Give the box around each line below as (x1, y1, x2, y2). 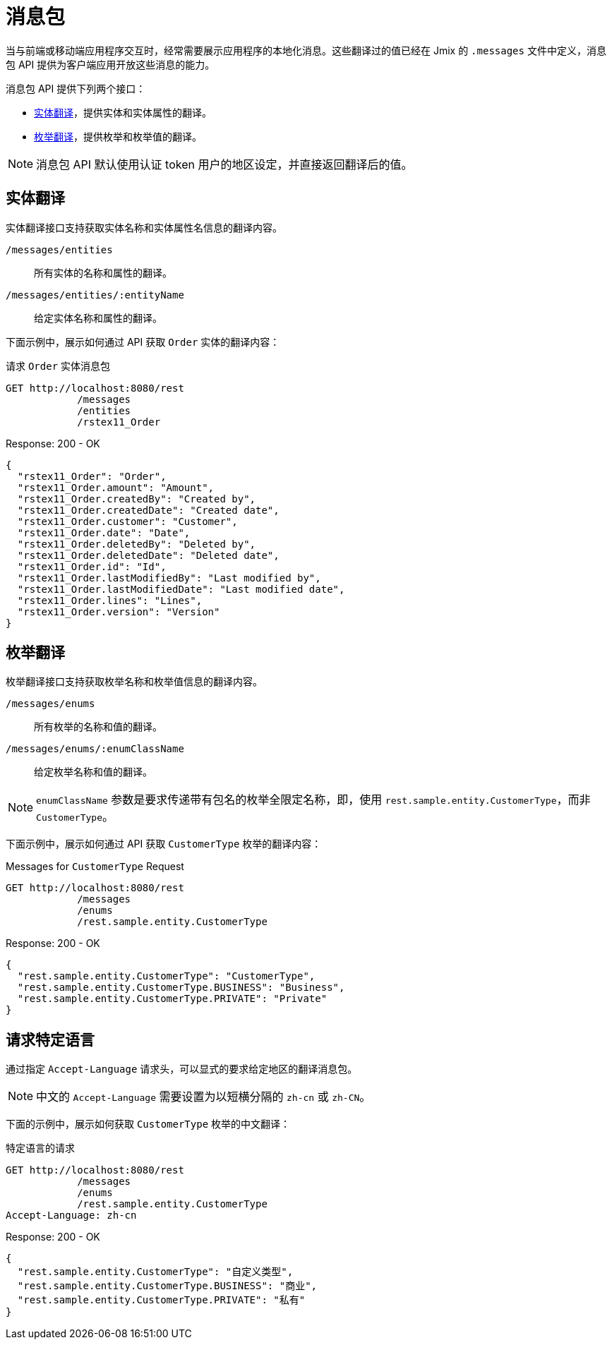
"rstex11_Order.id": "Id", (17, 560, 167, 572)
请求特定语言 (6, 1030, 95, 1049)
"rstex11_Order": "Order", (17, 470, 167, 482)
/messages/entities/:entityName (6, 289, 184, 301)
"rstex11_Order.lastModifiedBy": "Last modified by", (17, 572, 321, 584)
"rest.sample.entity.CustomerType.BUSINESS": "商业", (17, 1280, 318, 1292)
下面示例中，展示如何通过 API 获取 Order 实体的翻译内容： (6, 335, 280, 348)
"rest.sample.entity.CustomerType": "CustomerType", (17, 970, 316, 982)
